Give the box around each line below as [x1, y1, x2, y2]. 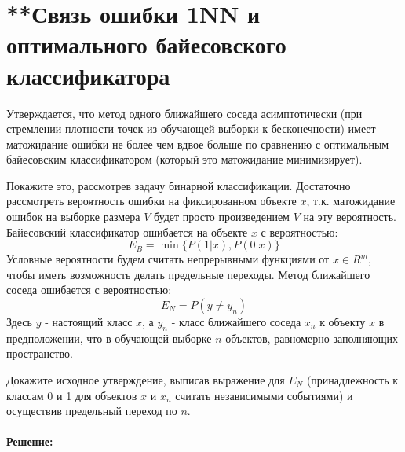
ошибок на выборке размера [6, 208, 140, 225]
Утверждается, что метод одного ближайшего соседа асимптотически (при [6, 105, 363, 121]
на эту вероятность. [303, 208, 396, 225]
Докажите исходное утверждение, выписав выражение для [6, 372, 285, 388]
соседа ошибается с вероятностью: [6, 281, 172, 298]
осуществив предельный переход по [6, 402, 177, 419]
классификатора [6, 59, 170, 91]
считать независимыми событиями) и [175, 387, 353, 403]
